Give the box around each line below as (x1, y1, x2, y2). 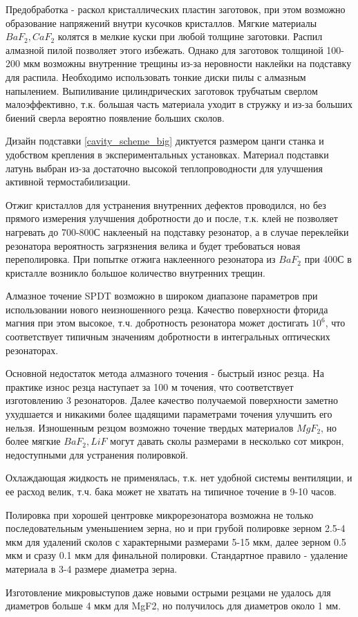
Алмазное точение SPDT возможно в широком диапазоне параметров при (6, 288, 318, 303)
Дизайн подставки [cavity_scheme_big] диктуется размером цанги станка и (6, 133, 324, 148)
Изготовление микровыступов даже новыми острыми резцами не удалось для (6, 584, 331, 599)
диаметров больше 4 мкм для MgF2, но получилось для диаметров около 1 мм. (6, 598, 341, 613)
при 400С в (304, 252, 352, 266)
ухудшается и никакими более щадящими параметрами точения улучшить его (6, 407, 332, 421)
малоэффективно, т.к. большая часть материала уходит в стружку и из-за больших (6, 97, 353, 111)
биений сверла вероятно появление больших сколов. (6, 110, 225, 125)
